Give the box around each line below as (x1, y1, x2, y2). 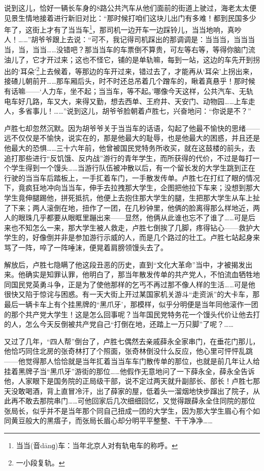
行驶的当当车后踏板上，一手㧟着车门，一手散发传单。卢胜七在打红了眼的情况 (4, 172, 260, 183)
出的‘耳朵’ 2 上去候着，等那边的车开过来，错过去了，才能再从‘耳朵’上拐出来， (4, 64, 257, 76)
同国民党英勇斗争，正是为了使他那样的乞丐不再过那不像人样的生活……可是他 (4, 279, 255, 289)
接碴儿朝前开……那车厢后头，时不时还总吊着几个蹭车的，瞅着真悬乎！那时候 (4, 76, 255, 86)
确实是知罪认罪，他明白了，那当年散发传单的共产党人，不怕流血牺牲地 (25, 269, 260, 280)
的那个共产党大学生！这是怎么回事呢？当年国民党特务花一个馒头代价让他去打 (4, 309, 260, 319)
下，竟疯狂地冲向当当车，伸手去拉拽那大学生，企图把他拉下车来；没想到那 (4, 182, 253, 193)
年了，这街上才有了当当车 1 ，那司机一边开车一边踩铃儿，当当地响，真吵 (4, 23, 242, 35)
